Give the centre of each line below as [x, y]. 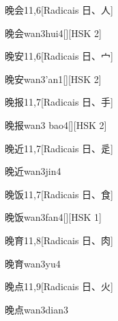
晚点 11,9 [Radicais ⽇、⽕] [59, 286]
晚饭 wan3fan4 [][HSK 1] [53, 217]
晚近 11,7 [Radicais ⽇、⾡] [59, 148]
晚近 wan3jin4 [33, 171]
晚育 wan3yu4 [33, 263]
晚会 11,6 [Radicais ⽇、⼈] [59, 10]
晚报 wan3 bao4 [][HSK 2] [56, 124]
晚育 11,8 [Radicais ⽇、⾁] [59, 240]
